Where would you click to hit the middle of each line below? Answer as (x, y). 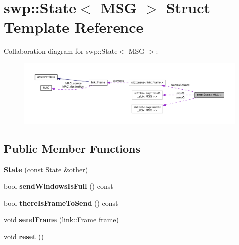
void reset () (24, 236)
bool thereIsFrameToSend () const (61, 202)
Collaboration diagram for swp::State (61, 51)
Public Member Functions (72, 148)
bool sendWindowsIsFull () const (59, 186)
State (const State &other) (46, 169)
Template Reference (74, 27)
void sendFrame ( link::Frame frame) (61, 219)
